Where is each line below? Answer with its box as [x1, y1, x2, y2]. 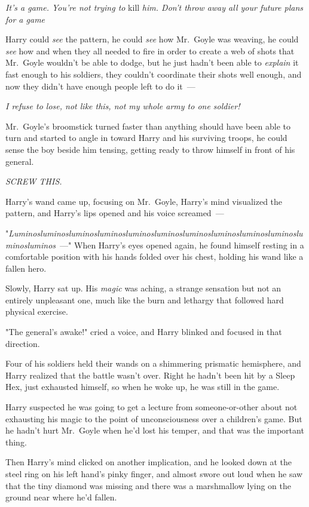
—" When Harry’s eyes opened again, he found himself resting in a [60, 238, 304, 251]
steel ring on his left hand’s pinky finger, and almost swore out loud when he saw [5, 468, 303, 480]
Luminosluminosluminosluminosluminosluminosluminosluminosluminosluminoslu [8, 226, 303, 239]
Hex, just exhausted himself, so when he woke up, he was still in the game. [5, 380, 280, 393]
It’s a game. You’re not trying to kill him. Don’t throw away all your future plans [5, 1, 303, 13]
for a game [5, 13, 45, 25]
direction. [5, 337, 40, 349]
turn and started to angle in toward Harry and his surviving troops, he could [5, 131, 287, 144]
